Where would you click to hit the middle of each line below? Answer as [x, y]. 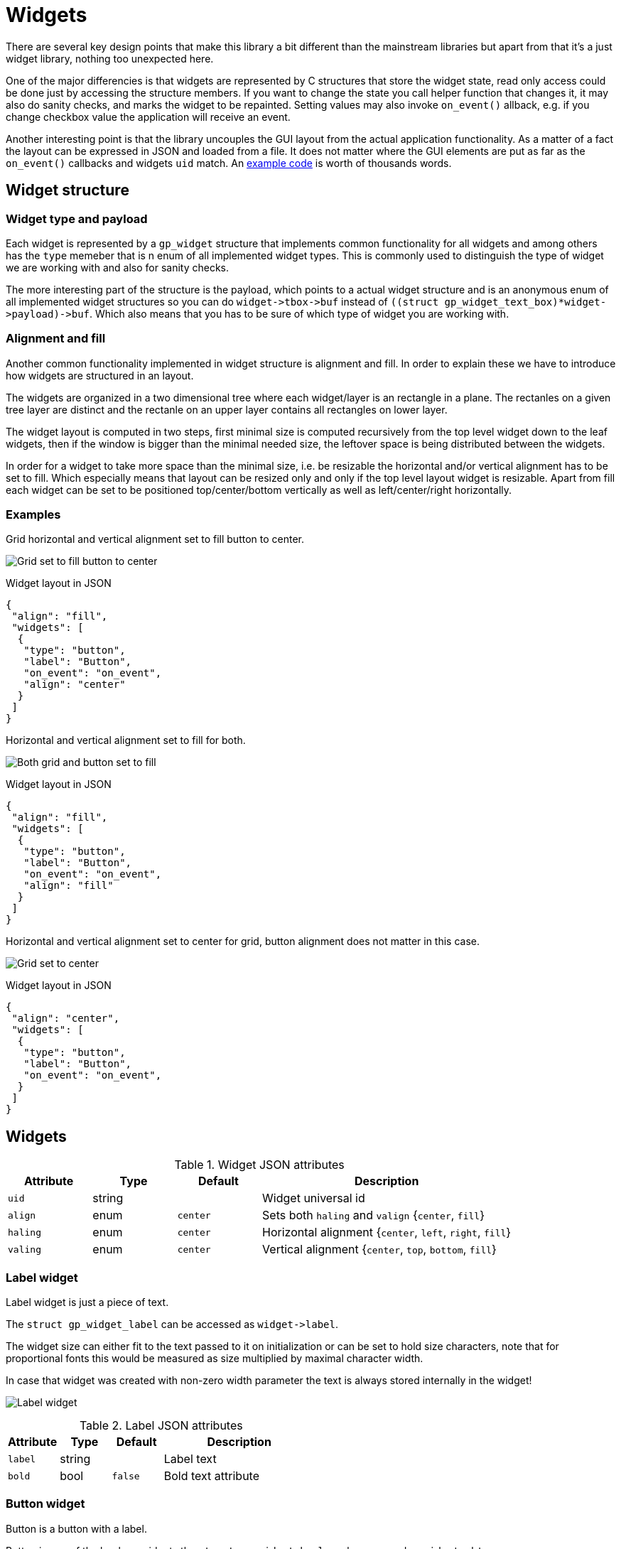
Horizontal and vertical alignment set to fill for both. [126, 740]
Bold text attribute [211, 1476]
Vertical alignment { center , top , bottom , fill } [379, 1250]
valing [25, 1249]
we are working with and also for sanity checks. [118, 267]
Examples [33, 515]
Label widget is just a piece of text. [87, 1302]
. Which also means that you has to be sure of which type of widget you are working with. [299, 313]
